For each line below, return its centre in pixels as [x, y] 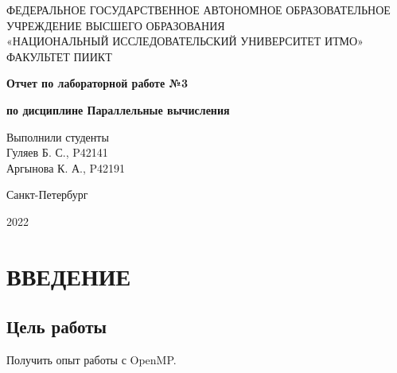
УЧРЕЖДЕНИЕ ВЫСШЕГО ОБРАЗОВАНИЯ [116, 25]
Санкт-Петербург [47, 194]
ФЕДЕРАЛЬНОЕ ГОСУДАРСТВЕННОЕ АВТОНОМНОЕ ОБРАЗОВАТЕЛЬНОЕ [198, 10]
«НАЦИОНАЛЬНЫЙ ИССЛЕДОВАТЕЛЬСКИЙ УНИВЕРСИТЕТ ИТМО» [185, 41]
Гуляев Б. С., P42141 [57, 152]
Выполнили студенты [58, 136]
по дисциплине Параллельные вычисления [118, 109]
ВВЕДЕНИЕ [69, 276]
